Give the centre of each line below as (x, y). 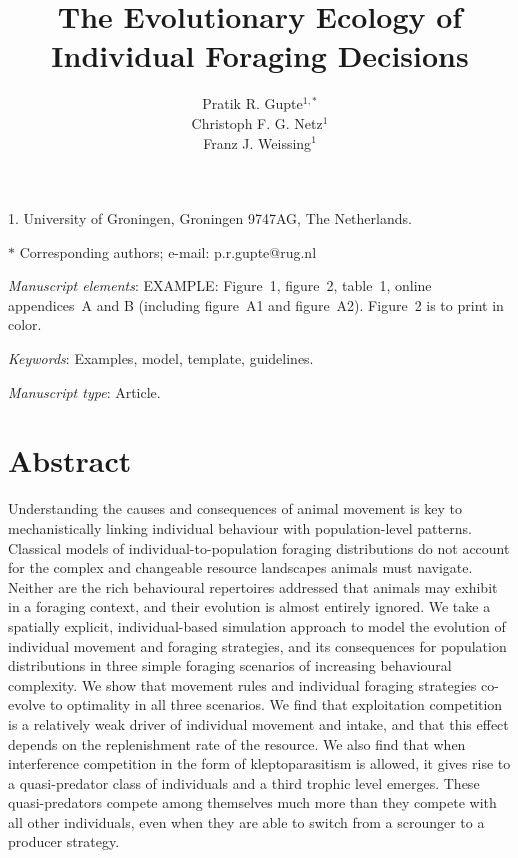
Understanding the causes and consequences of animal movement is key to (235, 508)
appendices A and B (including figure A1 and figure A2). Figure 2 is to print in (256, 304)
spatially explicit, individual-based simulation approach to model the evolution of (257, 625)
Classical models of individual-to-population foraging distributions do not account (259, 547)
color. (25, 324)
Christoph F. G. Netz (257, 122)
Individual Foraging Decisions (260, 55)
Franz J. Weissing (257, 142)
